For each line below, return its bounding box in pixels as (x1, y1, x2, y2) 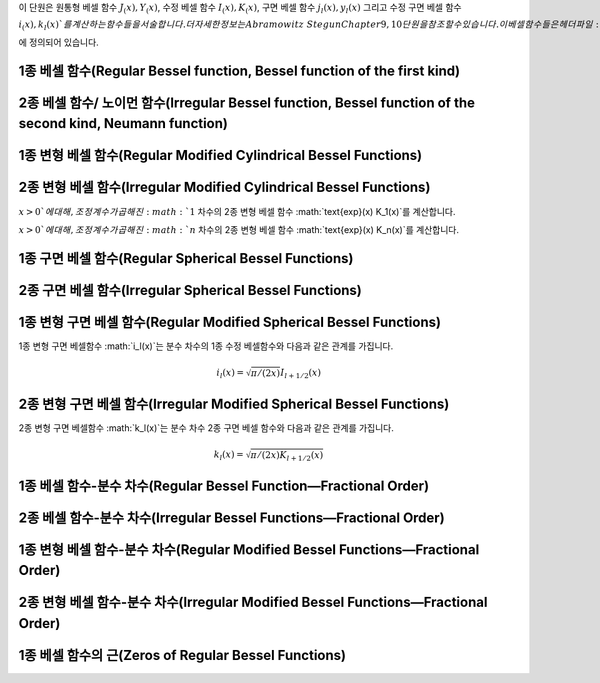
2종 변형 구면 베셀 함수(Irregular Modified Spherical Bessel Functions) (18, 395, 450, 412)
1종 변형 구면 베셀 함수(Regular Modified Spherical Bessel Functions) (18, 313, 442, 330)
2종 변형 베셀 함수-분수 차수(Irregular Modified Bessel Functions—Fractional (18, 594, 488, 611)
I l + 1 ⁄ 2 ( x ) (280, 367, 322, 380)
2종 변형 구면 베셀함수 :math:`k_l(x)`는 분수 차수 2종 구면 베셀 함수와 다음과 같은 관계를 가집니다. (18, 421, 395, 434)
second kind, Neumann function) (18, 115, 229, 132)
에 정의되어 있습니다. (18, 36, 99, 48)
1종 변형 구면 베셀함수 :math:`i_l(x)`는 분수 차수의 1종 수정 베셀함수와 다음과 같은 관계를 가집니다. (18, 340, 394, 352)
